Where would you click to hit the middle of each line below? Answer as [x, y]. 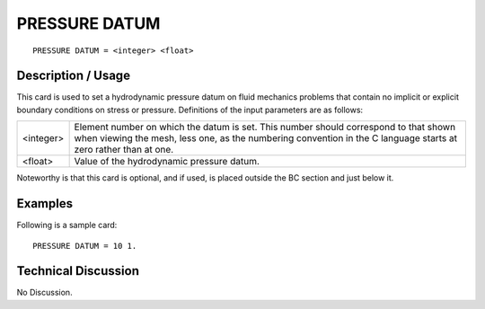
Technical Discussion [78, 271]
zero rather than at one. [124, 150]
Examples [45, 203]
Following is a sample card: [67, 225]
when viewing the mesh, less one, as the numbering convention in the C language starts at [266, 138]
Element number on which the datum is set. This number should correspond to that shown [265, 128]
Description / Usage [73, 76]
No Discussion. [44, 293]
